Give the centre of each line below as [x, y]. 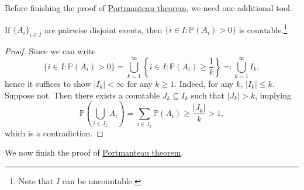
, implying [273, 95]
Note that [36, 180]
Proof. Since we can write [50, 51]
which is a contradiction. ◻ [54, 133]
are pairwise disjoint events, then [103, 29]
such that [208, 95]
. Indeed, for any [204, 83]
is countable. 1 [263, 29]
